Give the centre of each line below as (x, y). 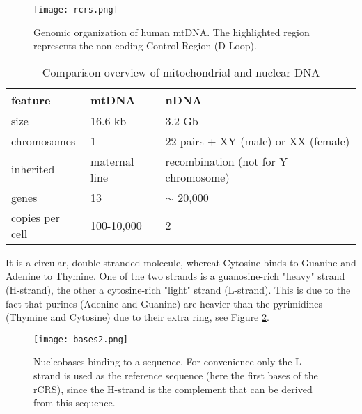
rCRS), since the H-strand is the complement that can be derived (173, 389)
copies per (36, 217)
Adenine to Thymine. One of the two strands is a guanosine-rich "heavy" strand (175, 276)
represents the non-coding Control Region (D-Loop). (145, 46)
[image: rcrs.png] (76, 10)
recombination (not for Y (227, 161)
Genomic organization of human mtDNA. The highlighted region (172, 32)
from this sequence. (74, 403)
